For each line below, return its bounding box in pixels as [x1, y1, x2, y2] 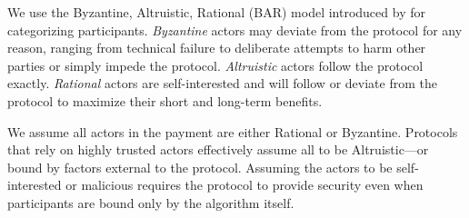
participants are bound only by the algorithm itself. [7, 193, 294, 212]
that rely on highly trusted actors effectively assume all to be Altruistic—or [7, 140, 429, 159]
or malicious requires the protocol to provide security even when [65, 175, 424, 194]
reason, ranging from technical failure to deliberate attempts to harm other [7, 38, 426, 57]
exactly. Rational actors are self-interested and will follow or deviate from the [7, 74, 437, 93]
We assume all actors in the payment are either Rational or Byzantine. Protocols [7, 122, 458, 141]
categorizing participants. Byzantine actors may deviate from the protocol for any [7, 20, 463, 39]
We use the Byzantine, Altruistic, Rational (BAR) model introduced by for [7, 3, 425, 21]
